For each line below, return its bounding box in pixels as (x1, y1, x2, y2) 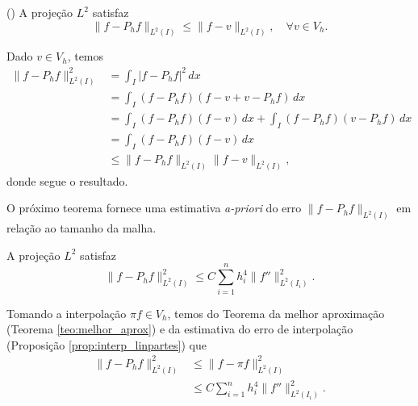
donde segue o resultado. (6, 172, 128, 189)
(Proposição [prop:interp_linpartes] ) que (6, 336, 207, 353)
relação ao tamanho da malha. (6, 220, 157, 236)
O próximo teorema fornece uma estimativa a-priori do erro (6, 199, 302, 216)
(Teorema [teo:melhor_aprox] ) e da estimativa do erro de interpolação (6, 320, 353, 337)
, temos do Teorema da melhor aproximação (167, 304, 385, 321)
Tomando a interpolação (6, 304, 127, 321)
